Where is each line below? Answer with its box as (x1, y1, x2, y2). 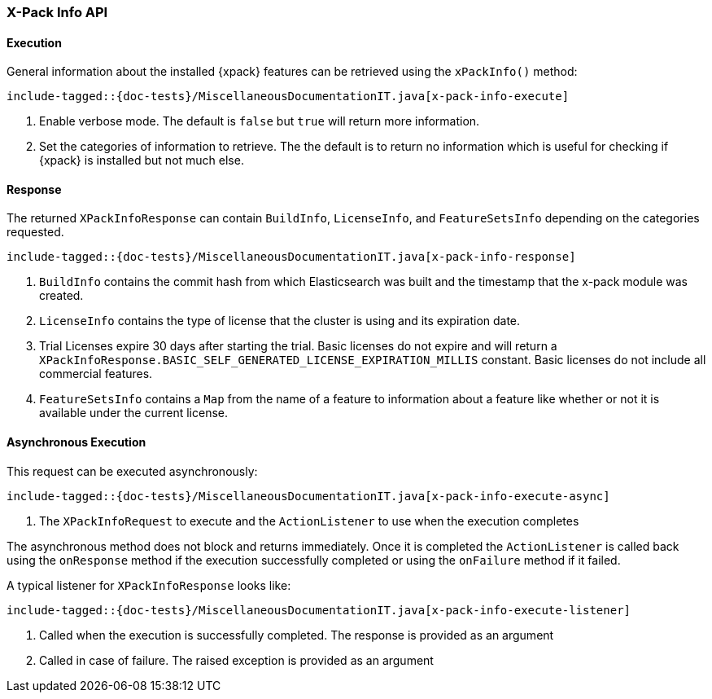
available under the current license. (39, 406, 229, 420)
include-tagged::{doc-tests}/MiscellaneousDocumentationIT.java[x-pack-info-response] (7, 250, 576, 264)
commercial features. (39, 367, 153, 381)
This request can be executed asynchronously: (7, 464, 258, 478)
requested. (7, 225, 64, 240)
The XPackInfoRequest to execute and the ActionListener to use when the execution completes (39, 513, 579, 528)
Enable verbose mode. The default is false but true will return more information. (39, 114, 480, 129)
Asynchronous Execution (7, 435, 146, 450)
